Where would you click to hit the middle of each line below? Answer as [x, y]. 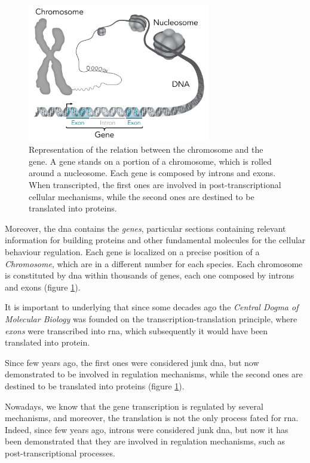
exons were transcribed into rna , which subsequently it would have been [136, 330]
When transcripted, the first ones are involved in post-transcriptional [155, 185]
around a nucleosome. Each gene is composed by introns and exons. [152, 173]
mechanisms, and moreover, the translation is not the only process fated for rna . [152, 418]
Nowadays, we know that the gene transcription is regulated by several [134, 406]
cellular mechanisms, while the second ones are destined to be [142, 196]
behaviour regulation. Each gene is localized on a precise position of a [132, 251]
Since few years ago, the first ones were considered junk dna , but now [132, 362]
